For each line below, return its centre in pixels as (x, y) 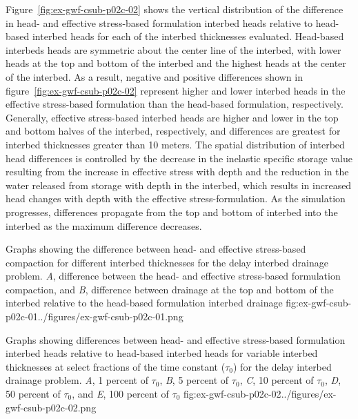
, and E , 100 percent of (120, 394)
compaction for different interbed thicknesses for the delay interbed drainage (167, 262)
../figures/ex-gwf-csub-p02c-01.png (110, 316)
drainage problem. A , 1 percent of (77, 380)
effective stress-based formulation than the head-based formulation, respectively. (175, 104)
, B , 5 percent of (194, 380)
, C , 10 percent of (277, 380)
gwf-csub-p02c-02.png (51, 407)
